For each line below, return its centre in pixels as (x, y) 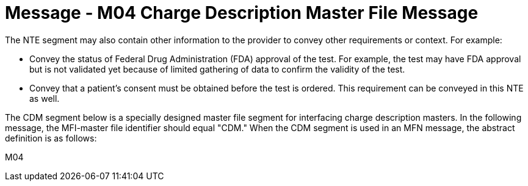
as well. (45, 98)
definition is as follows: (51, 138)
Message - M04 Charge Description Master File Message (242, 13)
